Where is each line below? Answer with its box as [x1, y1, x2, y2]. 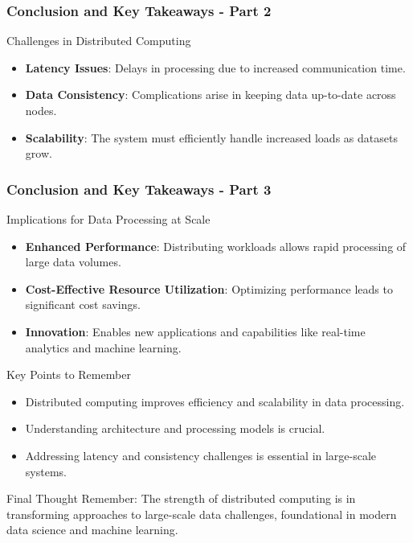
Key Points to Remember [6, 366, 131, 383]
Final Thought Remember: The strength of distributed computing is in [6, 490, 356, 507]
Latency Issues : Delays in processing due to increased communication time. [25, 59, 406, 76]
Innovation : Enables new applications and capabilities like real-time [25, 323, 366, 339]
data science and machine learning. [6, 521, 178, 538]
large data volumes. [25, 253, 121, 270]
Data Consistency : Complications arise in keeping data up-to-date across [25, 86, 396, 103]
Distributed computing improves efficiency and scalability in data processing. [25, 393, 405, 409]
